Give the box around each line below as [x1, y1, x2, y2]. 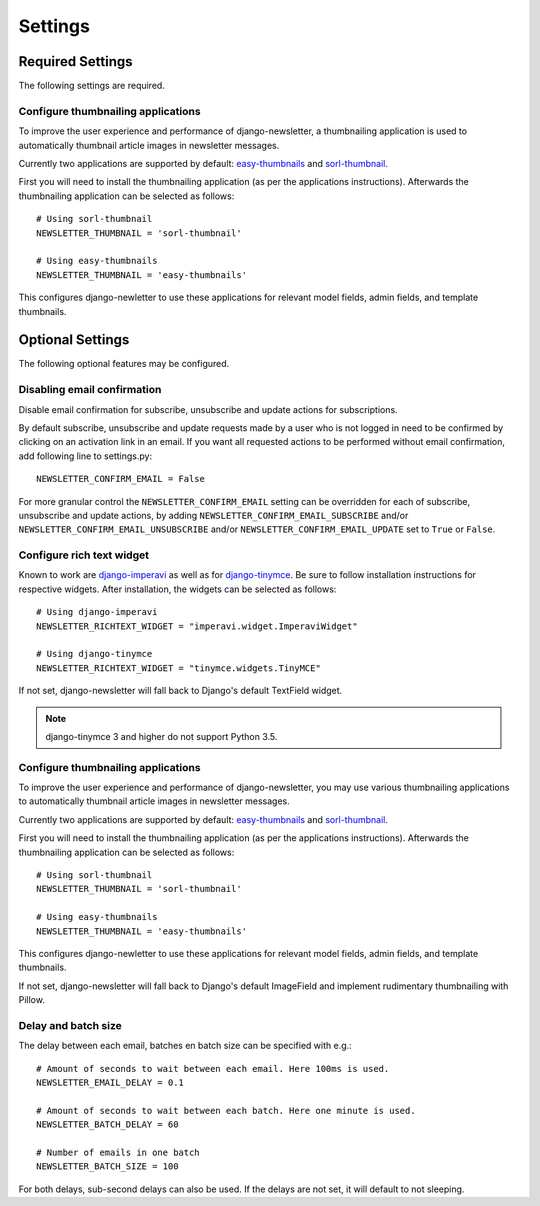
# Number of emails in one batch [36, 1147, 200, 1159]
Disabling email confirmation [18, 383, 162, 397]
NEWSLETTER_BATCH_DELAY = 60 [36, 1119, 179, 1130]
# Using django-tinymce [36, 648, 153, 660]
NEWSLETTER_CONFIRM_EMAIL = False [36, 473, 205, 485]
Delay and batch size [18, 1018, 122, 1032]
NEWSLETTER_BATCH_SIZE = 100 [36, 1161, 179, 1172]
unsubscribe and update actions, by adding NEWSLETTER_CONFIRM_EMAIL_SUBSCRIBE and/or [18, 509, 409, 521]
